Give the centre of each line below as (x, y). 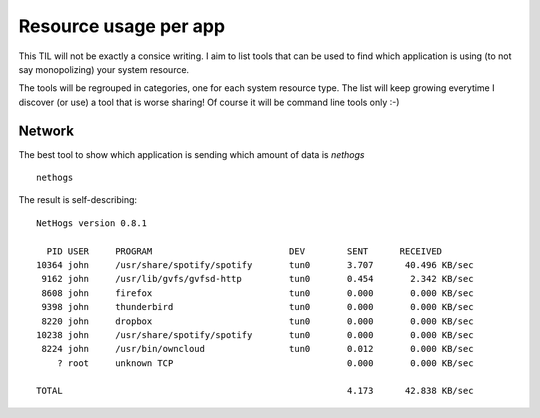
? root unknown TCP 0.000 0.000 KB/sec (265, 363)
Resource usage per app (121, 26)
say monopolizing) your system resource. (104, 69)
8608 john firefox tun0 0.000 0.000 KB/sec (257, 293)
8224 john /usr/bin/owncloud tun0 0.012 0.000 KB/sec (257, 349)
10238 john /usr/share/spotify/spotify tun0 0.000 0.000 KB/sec (255, 334)
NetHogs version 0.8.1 (92, 223)
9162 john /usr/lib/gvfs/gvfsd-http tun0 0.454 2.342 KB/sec (257, 279)
